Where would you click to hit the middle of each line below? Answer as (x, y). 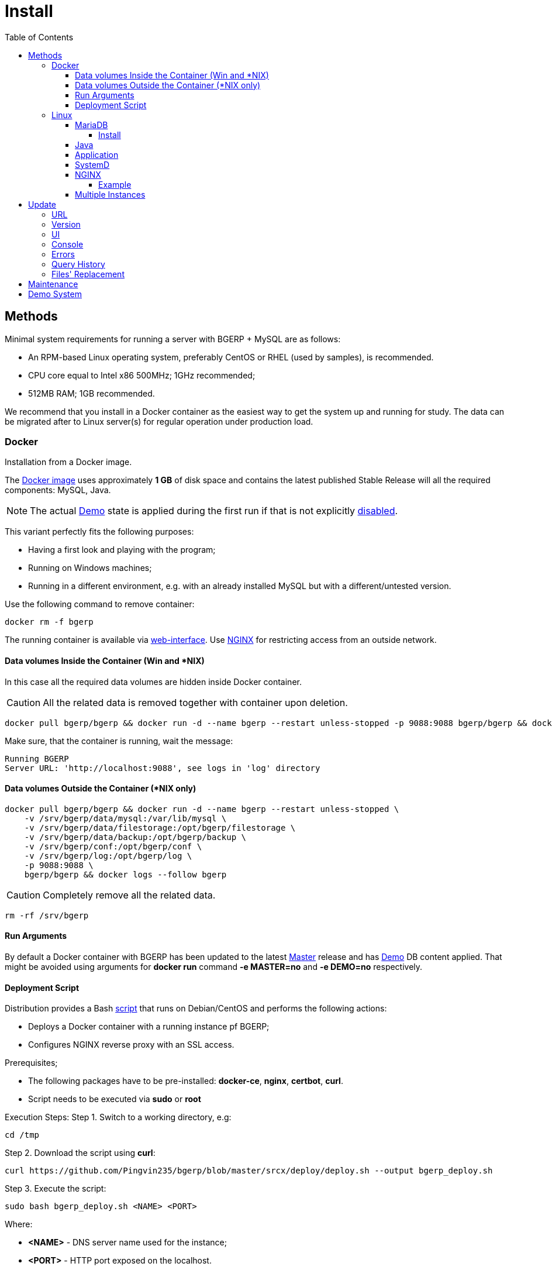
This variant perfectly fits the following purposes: (99, 532)
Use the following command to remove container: (100, 604)
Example (115, 184)
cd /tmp (22, 1135)
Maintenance (53, 284)
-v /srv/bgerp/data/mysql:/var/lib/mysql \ (125, 818)
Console (68, 244)
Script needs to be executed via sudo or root (115, 1099)
